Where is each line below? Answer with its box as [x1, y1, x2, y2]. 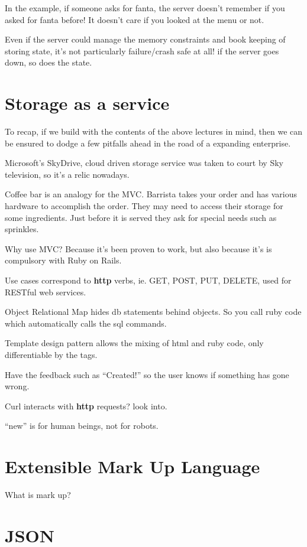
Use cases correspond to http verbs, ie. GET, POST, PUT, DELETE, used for [5, 274, 292, 286]
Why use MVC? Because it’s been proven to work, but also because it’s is [5, 242, 272, 255]
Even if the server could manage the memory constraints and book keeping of [5, 33, 286, 45]
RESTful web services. [5, 285, 86, 298]
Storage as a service [5, 91, 170, 115]
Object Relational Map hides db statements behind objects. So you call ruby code [5, 305, 302, 318]
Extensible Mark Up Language [5, 454, 260, 478]
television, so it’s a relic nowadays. [5, 168, 130, 180]
